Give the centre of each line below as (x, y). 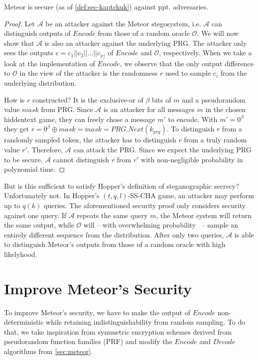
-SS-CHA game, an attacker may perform (191, 195)
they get (17, 129)
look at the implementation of (50, 63)
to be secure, (23, 159)
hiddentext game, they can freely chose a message (80, 119)
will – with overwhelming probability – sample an (161, 225)
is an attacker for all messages (149, 109)
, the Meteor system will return (204, 215)
